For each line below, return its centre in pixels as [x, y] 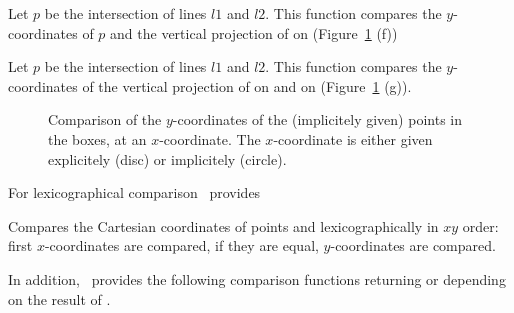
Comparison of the [105, 119]
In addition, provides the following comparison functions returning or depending [257, 278]
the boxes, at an [97, 138]
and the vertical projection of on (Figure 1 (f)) [254, 32]
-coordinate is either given [353, 138]
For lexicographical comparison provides [134, 192]
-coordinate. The [210, 138]
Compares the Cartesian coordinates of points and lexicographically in [223, 225]
